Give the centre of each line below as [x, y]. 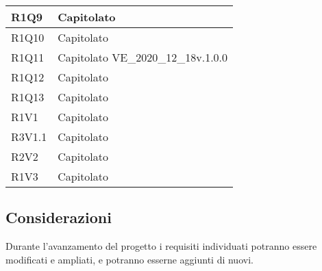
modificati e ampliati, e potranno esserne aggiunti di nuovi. [129, 259]
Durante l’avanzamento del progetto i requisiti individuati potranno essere [161, 246]
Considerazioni [59, 217]
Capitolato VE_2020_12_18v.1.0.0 [143, 57]
